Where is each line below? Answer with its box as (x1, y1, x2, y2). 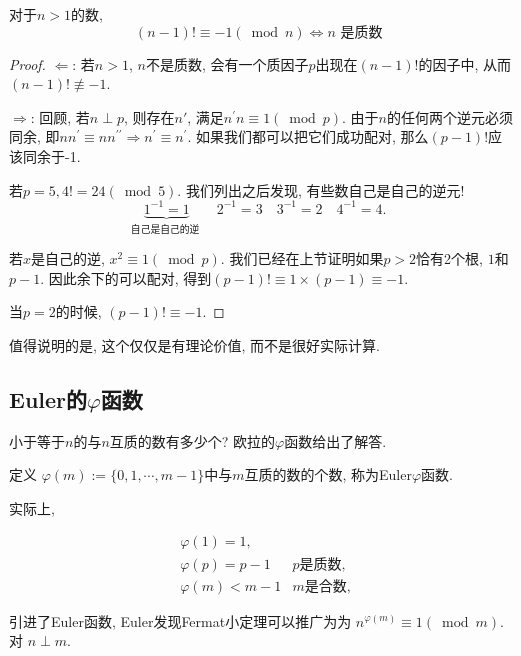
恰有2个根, (416, 248, 484, 269)
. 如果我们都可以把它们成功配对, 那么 (187, 126, 429, 147)
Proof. (9, 53, 46, 74)
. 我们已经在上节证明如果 (220, 248, 384, 269)
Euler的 (9, 383, 88, 414)
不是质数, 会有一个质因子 (145, 53, 309, 74)
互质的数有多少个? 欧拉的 (109, 430, 276, 451)
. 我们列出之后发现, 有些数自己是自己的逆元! (177, 179, 465, 200)
